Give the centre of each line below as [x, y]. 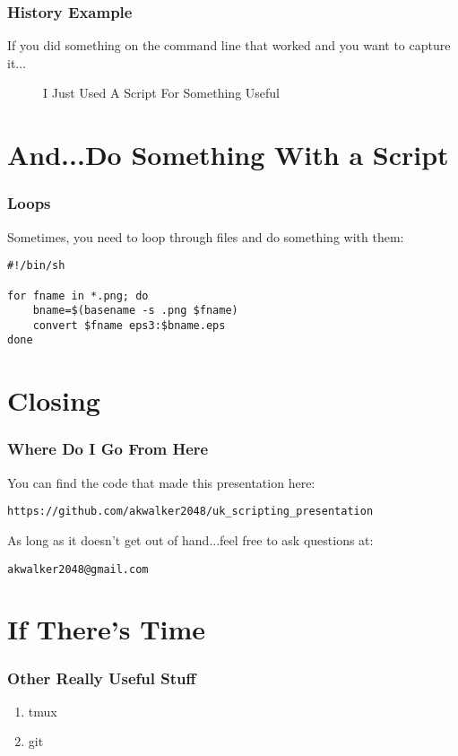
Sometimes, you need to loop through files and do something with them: [206, 236]
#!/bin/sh [36, 266]
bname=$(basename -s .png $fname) [135, 311]
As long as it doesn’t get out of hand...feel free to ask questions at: [190, 539]
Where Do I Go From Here [108, 449]
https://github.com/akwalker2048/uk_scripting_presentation [190, 512]
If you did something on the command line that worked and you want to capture [229, 45]
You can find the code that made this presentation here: [161, 482]
